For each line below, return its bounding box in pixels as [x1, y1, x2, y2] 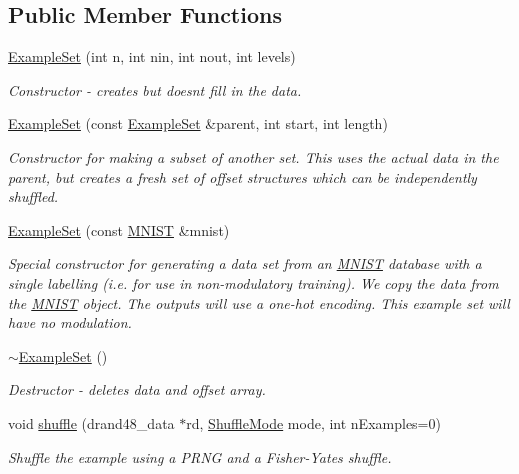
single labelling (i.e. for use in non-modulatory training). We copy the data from [8, 272, 499, 293]
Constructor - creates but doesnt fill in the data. [8, 79, 302, 100]
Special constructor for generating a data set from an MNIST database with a [8, 253, 482, 274]
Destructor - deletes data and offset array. [8, 379, 266, 400]
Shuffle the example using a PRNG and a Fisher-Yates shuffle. [8, 446, 392, 467]
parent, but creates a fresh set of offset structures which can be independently [8, 166, 477, 187]
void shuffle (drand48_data [8, 412, 175, 433]
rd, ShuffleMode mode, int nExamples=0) [186, 412, 441, 433]
